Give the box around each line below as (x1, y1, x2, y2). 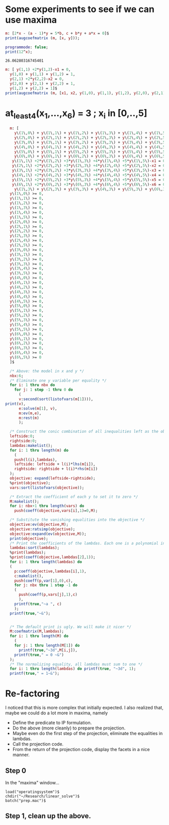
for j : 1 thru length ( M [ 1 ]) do (14, 643, 80, 648)
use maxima (5, 14, 57, 26)
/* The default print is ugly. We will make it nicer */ (10, 624, 132, 629)
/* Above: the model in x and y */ (10, 369, 84, 374)
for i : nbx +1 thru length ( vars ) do (10, 504, 84, 509)
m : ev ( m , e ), (18, 411, 42, 416)
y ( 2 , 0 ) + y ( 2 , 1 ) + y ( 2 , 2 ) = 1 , (10, 81, 75, 86)
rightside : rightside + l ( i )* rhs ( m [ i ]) (14, 467, 98, 472)
